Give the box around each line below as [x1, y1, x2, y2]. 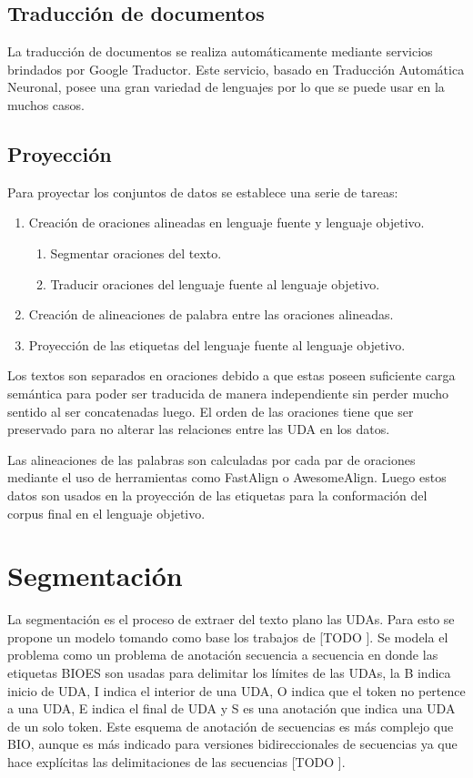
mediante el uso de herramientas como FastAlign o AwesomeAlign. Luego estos [7, 468, 447, 487]
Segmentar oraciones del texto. [50, 243, 222, 262]
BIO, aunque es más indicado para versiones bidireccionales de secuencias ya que [7, 734, 458, 753]
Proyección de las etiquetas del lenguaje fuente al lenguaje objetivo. [28, 335, 406, 354]
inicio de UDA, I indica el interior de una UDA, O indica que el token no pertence [7, 681, 466, 700]
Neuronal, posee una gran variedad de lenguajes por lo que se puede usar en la [7, 77, 445, 96]
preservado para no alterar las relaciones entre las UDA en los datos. [7, 419, 390, 439]
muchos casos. [7, 95, 85, 114]
